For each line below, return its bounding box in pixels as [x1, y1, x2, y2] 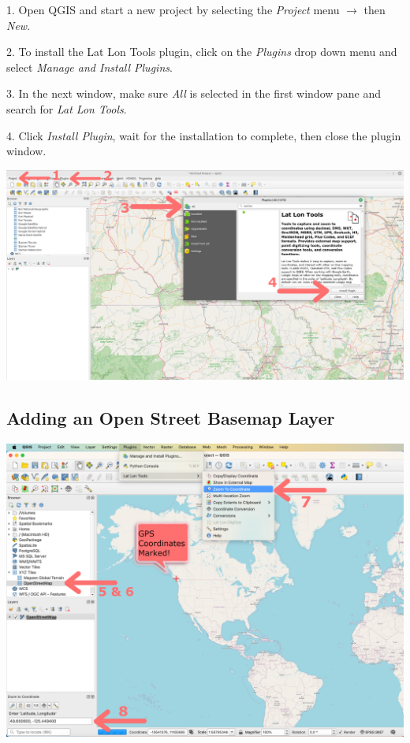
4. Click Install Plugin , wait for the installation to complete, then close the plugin [6, 127, 401, 143]
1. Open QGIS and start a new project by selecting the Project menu [6, 2, 340, 17]
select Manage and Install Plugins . [6, 58, 173, 75]
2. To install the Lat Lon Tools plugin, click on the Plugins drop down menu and [6, 43, 397, 60]
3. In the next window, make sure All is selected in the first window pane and [6, 85, 382, 102]
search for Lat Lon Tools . [6, 100, 127, 117]
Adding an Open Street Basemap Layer [6, 406, 335, 429]
